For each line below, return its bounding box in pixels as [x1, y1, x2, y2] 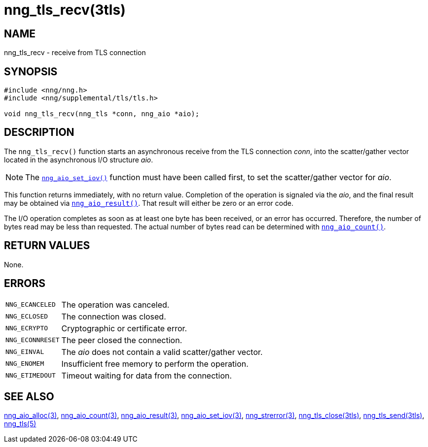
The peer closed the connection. [61, 335, 182, 345]
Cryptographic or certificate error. [61, 323, 187, 333]
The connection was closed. [61, 311, 166, 321]
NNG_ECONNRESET [5, 336, 60, 344]
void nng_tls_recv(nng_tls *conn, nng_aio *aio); [4, 110, 200, 118]
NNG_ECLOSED [5, 313, 48, 320]
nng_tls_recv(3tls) [4, 1, 126, 18]
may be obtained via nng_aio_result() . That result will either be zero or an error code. [4, 198, 293, 207]
